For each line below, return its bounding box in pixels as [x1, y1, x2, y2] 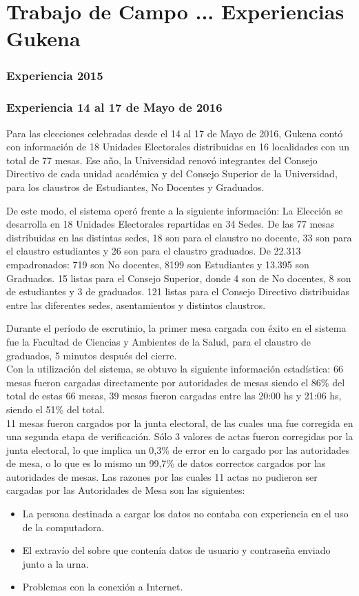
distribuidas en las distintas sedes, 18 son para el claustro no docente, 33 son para [6, 230, 352, 244]
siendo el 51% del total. [6, 401, 105, 416]
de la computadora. [22, 519, 105, 534]
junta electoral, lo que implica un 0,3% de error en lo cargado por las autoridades [6, 442, 350, 457]
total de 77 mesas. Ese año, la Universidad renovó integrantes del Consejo [6, 152, 318, 167]
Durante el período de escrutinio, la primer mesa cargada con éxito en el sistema [6, 321, 347, 335]
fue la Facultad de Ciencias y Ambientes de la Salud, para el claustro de [6, 334, 311, 348]
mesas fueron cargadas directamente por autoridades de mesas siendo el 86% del [6, 375, 345, 389]
